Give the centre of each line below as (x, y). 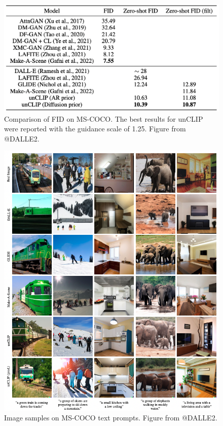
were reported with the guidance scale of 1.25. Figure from (95, 129)
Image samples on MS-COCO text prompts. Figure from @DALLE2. (111, 418)
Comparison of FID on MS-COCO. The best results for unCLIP (104, 118)
